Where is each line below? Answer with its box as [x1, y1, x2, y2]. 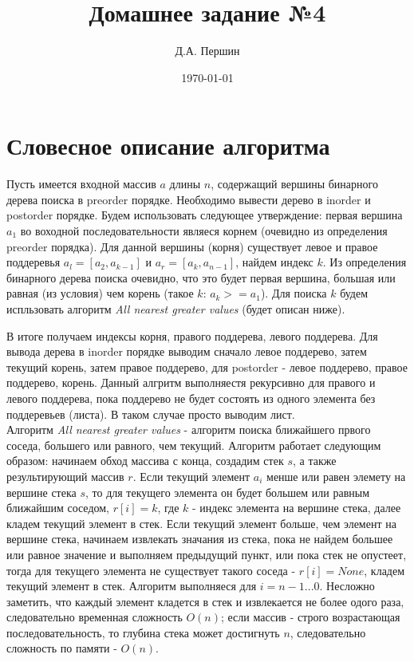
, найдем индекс [235, 254, 313, 270]
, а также [292, 452, 337, 469]
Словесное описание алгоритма [6, 129, 330, 162]
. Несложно [319, 577, 375, 594]
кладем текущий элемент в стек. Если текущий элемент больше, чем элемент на [6, 514, 396, 531]
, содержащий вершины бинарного [211, 175, 378, 192]
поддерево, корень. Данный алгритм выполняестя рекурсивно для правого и [6, 374, 376, 391]
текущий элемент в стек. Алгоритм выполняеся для [6, 577, 257, 594]
